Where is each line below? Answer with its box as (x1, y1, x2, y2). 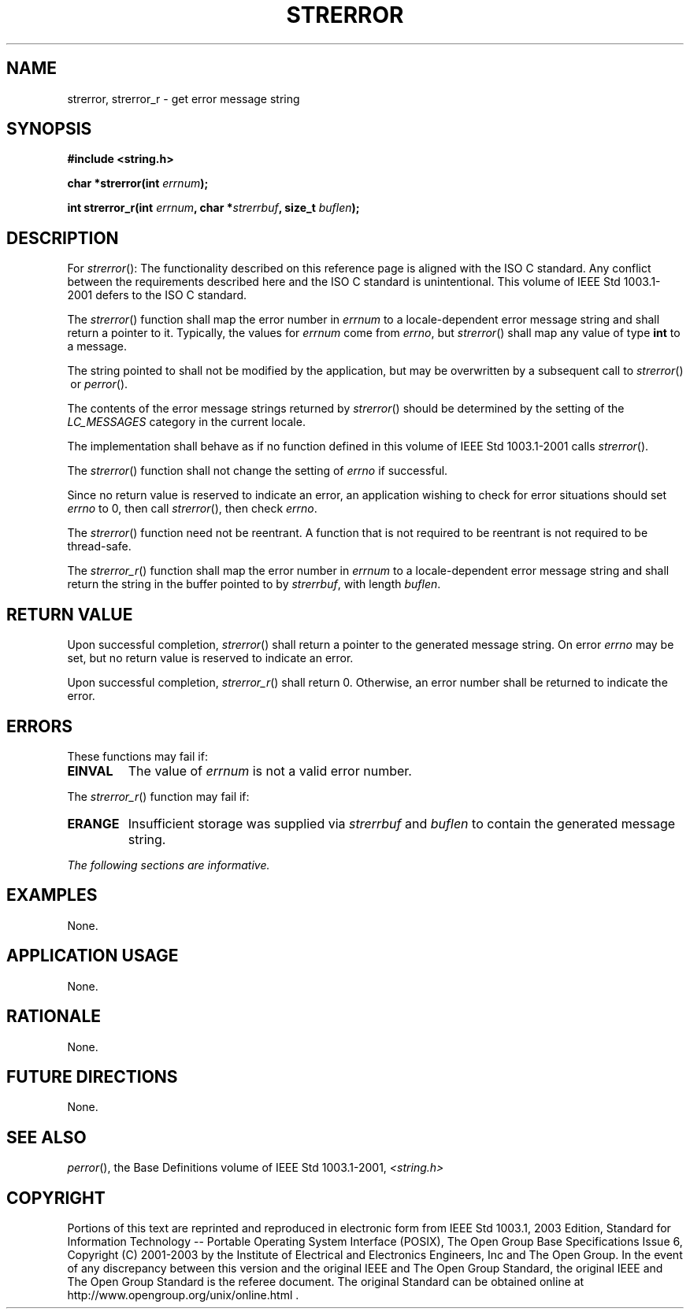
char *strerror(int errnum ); (67, 176, 209, 191)
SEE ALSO (6, 1127, 87, 1147)
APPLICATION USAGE (6, 946, 179, 966)
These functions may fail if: (67, 749, 208, 763)
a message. (67, 339, 128, 354)
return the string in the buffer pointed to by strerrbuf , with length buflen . (67, 577, 441, 591)
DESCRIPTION (6, 228, 119, 248)
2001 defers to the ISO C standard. (67, 288, 247, 302)
